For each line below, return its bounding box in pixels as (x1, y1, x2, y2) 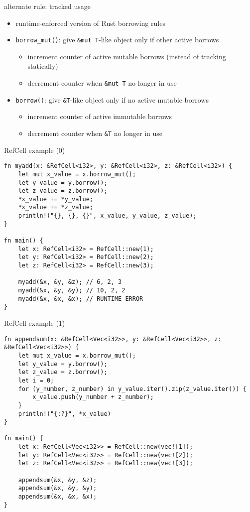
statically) (27, 61, 58, 71)
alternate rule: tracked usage (4, 1, 91, 11)
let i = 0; (18, 377, 54, 384)
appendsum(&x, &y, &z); (18, 476, 97, 484)
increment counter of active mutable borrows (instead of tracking (27, 51, 226, 61)
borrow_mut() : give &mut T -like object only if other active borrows (15, 34, 219, 45)
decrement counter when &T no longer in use (27, 128, 162, 138)
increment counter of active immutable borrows (27, 111, 172, 122)
